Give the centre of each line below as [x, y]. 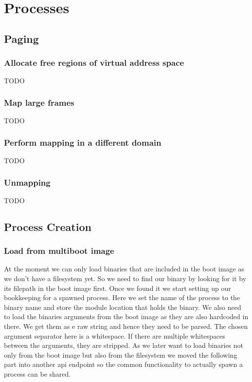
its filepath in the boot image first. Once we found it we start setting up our [117, 288]
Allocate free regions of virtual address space [94, 63]
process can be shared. [37, 373]
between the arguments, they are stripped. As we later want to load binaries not [124, 345]
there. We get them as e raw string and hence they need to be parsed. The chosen [126, 326]
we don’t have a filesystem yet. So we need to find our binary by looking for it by [125, 278]
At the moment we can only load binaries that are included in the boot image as [124, 269]
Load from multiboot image [59, 251]
